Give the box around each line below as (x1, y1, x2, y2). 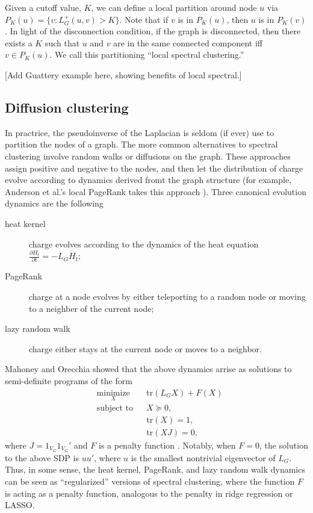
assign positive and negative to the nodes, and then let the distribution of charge (5, 161, 303, 174)
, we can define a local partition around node (91, 1, 257, 13)
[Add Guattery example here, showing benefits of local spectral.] (5, 68, 242, 81)
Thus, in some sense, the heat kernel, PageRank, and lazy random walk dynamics (5, 463, 305, 476)
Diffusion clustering (5, 98, 129, 116)
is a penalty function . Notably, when (98, 438, 236, 451)
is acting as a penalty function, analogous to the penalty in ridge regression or (5, 487, 293, 499)
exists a (5, 36, 33, 49)
